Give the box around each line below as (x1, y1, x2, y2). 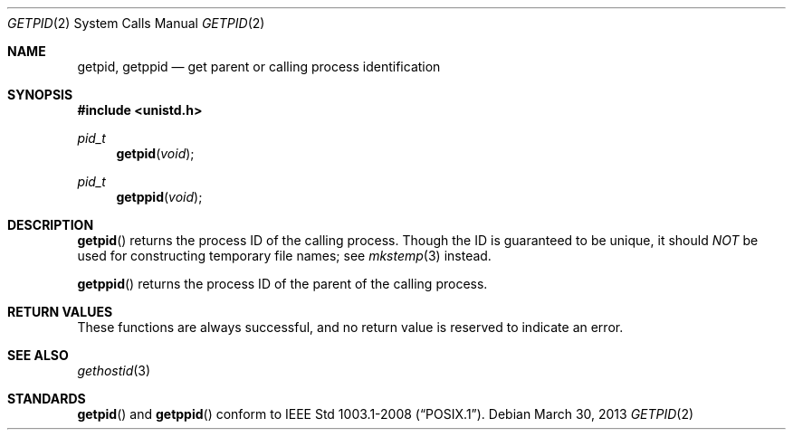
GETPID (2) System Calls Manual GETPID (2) (7, 15, 265, 31)
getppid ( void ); (116, 189, 203, 204)
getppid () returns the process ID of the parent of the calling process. (77, 276, 488, 291)
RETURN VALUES (7, 304, 113, 319)
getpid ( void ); (116, 146, 195, 161)
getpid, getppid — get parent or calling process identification (77, 59, 441, 74)
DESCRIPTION (7, 217, 94, 233)
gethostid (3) (77, 363, 151, 378)
